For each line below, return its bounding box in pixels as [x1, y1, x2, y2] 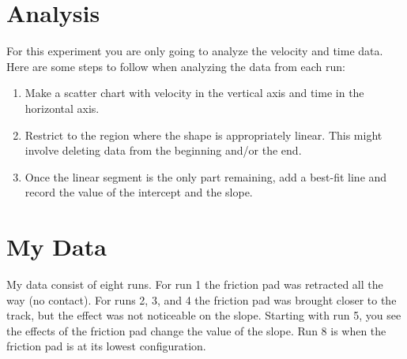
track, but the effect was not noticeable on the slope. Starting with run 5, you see [6, 307, 401, 323]
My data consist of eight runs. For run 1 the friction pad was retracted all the [6, 276, 383, 292]
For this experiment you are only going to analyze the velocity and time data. [6, 43, 383, 59]
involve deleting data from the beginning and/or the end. [24, 142, 302, 159]
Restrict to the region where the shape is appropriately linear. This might [24, 126, 383, 143]
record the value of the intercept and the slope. [24, 184, 253, 200]
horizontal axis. [24, 99, 100, 116]
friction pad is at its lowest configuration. [6, 338, 206, 354]
